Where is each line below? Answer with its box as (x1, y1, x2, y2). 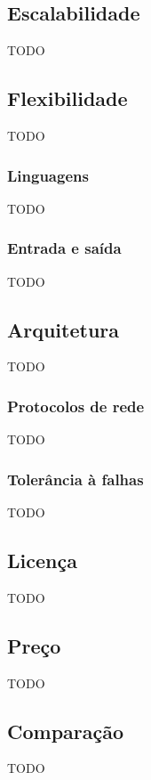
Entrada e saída (7, 237, 122, 259)
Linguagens (7, 164, 89, 186)
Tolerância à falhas (7, 467, 144, 490)
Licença (7, 547, 77, 574)
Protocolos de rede (7, 394, 145, 417)
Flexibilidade (7, 85, 128, 112)
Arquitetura (7, 315, 120, 343)
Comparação (7, 717, 124, 744)
